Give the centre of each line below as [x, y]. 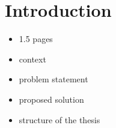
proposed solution [51, 99]
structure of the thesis [60, 119]
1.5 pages [36, 39]
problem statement [53, 79]
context [32, 59]
